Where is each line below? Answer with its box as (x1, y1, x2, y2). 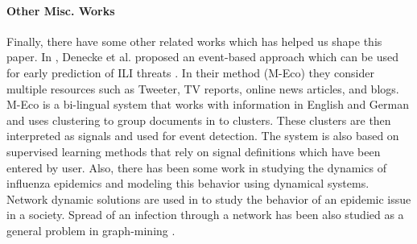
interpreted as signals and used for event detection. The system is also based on (6, 127, 399, 144)
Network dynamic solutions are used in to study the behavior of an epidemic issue (6, 190, 411, 207)
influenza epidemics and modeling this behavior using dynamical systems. (6, 175, 370, 192)
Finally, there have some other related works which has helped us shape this (6, 32, 382, 49)
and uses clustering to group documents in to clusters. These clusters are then (6, 111, 391, 128)
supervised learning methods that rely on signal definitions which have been (6, 143, 381, 159)
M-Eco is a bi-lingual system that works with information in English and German (6, 96, 409, 113)
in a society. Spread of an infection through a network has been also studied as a (6, 206, 404, 223)
